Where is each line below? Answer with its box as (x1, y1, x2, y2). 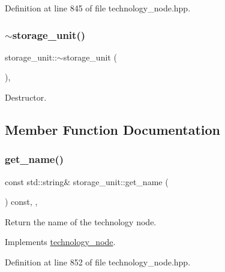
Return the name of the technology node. (5, 215, 157, 228)
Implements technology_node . (5, 235, 116, 248)
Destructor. (5, 91, 47, 103)
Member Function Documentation (5, 120, 221, 138)
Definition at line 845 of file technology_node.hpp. (5, 2, 191, 14)
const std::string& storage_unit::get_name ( (5, 175, 169, 188)
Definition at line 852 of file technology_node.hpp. (5, 255, 191, 268)
